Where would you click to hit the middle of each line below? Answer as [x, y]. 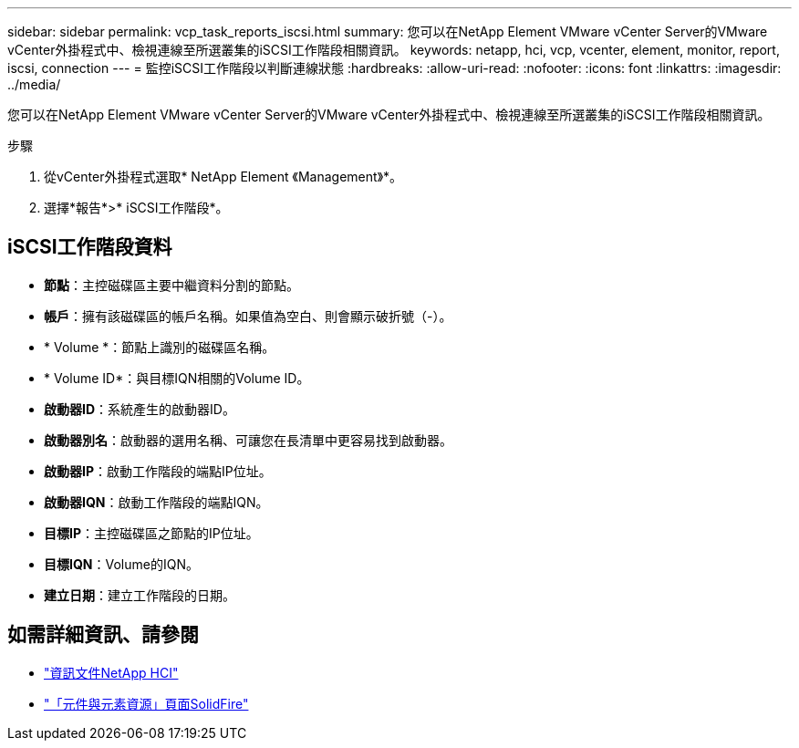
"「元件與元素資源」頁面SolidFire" [146, 703]
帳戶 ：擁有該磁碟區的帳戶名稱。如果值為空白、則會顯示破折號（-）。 [248, 316]
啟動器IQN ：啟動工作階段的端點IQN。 [156, 502]
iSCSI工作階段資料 [90, 247]
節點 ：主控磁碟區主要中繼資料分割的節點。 [171, 285]
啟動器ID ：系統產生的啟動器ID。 [140, 409]
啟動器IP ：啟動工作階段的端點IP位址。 [158, 471]
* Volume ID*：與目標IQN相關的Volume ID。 [177, 378]
